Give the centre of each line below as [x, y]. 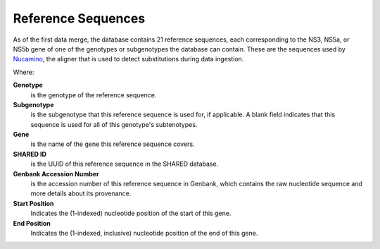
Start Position [33, 203]
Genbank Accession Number [56, 174]
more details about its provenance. [81, 193]
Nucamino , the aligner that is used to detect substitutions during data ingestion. [128, 59]
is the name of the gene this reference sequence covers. [113, 144]
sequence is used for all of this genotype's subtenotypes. [114, 124]
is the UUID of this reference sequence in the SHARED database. [125, 164]
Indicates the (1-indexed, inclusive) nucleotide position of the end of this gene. [144, 233]
